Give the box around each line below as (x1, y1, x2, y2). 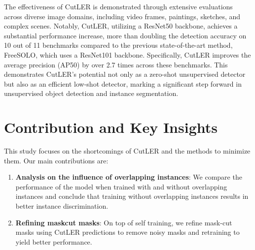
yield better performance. (15, 236, 92, 247)
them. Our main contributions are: (4, 155, 109, 165)
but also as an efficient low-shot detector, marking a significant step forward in (4, 78, 242, 89)
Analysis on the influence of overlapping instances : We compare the (15, 172, 242, 182)
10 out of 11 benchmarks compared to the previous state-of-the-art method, (4, 40, 233, 50)
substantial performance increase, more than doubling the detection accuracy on (4, 30, 247, 40)
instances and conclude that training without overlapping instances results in (15, 191, 249, 201)
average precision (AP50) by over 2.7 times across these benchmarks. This (4, 59, 228, 69)
